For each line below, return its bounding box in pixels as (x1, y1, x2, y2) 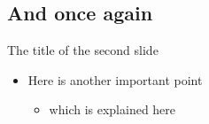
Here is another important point (27, 70, 203, 89)
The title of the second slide (7, 41, 159, 59)
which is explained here (49, 100, 176, 119)
